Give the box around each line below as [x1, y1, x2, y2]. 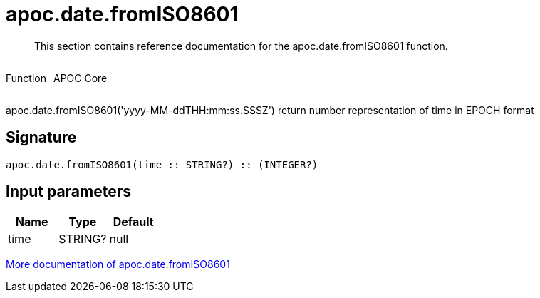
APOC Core [53, 71, 108, 84]
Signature [6, 128, 77, 147]
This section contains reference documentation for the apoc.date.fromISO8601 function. [34, 39, 448, 52]
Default [113, 215, 154, 230]
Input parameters [6, 183, 132, 201]
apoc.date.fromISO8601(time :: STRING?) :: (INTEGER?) [6, 158, 318, 170]
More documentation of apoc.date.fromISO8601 [6, 258, 230, 271]
